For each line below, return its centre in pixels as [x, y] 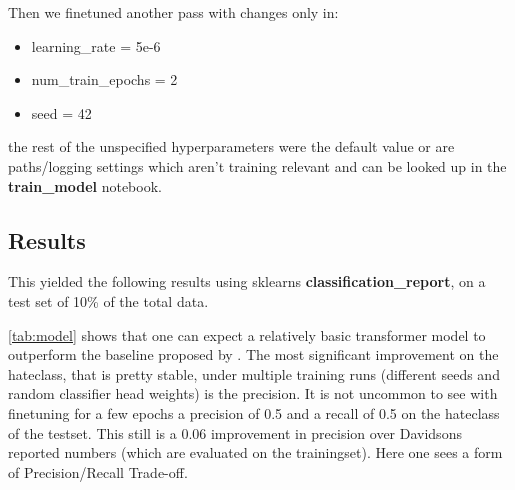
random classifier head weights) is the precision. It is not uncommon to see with [253, 393]
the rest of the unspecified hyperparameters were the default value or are [231, 146]
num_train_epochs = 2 [104, 79]
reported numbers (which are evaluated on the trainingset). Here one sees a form [255, 452]
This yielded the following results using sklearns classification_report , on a [247, 281]
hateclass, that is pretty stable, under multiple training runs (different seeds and [254, 373]
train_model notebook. [85, 185]
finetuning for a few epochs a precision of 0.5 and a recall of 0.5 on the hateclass [254, 412]
